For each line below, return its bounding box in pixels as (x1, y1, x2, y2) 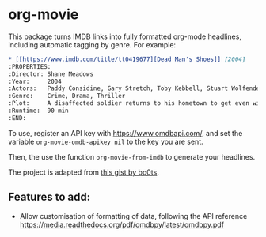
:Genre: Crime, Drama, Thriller (8, 92, 126, 100)
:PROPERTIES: (8, 62, 51, 70)
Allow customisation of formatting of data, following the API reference (19, 211, 248, 220)
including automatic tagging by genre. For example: (8, 39, 177, 49)
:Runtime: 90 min (8, 107, 69, 115)
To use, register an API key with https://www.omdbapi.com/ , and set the (8, 128, 243, 137)
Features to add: (8, 190, 91, 204)
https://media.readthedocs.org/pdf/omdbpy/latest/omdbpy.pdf (19, 220, 224, 229)
